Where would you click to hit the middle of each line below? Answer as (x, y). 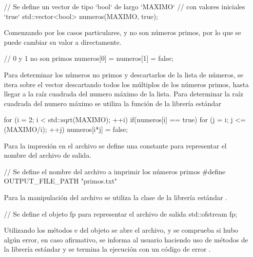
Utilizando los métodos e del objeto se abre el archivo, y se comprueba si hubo (121, 230)
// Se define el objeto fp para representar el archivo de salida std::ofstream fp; (121, 213)
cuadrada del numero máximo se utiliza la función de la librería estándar (113, 103)
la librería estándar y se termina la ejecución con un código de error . (107, 249)
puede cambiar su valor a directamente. (63, 42)
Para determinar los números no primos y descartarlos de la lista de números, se (124, 74)
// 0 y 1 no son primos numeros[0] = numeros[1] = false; (89, 58)
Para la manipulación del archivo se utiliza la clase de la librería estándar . (116, 197)
